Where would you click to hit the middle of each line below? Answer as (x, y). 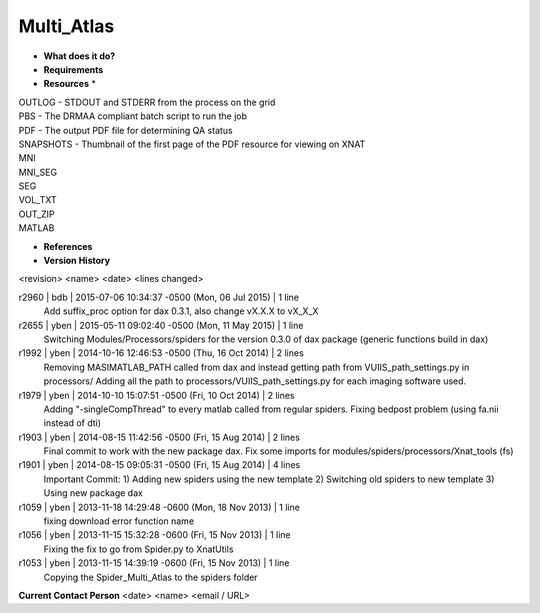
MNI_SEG (38, 172)
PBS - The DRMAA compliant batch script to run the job (133, 116)
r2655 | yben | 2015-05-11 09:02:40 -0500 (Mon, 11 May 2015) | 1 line (161, 325)
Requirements (73, 69)
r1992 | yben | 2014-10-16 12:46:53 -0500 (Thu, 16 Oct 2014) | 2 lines (161, 353)
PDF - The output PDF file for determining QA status (126, 130)
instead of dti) (72, 423)
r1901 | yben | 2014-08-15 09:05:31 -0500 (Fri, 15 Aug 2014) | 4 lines (159, 465)
